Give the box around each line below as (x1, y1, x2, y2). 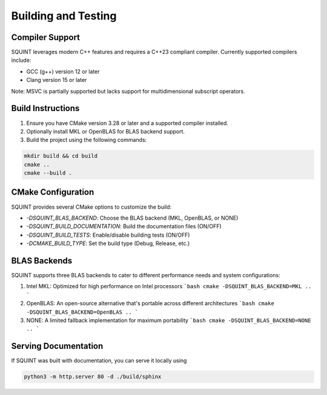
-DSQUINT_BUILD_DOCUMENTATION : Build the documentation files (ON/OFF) (26, 223, 222, 230)
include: (11, 56, 31, 64)
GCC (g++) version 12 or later (26, 67, 100, 75)
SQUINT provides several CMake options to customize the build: (11, 203, 172, 211)
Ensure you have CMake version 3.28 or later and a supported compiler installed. (26, 119, 228, 127)
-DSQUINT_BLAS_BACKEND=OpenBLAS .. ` (26, 308, 139, 316)
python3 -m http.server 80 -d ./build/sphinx (24, 373, 162, 380)
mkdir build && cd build (24, 152, 98, 160)
